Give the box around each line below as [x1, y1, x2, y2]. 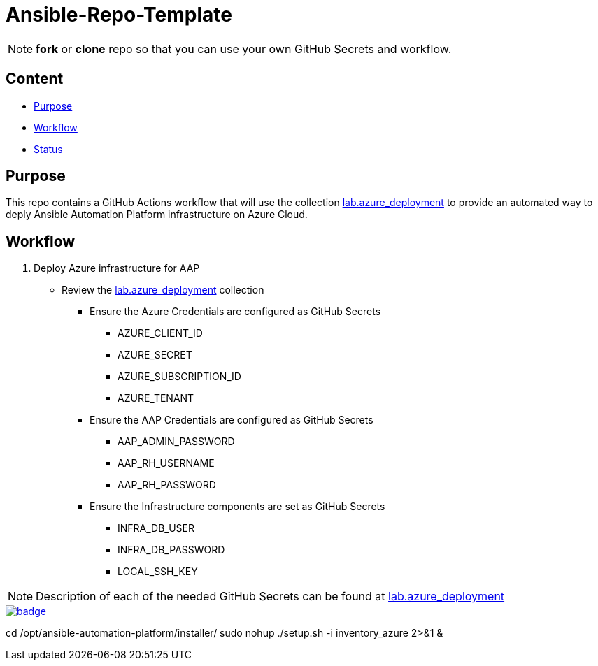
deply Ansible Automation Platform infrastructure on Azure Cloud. [6, 208, 308, 221]
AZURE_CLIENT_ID [118, 327, 203, 340]
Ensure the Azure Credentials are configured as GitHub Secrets [90, 305, 381, 318]
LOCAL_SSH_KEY [118, 565, 198, 578]
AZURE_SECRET [118, 349, 192, 361]
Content [6, 70, 64, 88]
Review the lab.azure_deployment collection [62, 284, 264, 296]
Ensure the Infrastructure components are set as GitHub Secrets [90, 500, 385, 513]
